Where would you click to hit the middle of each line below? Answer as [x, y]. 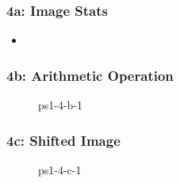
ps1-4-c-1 [60, 169]
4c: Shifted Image [63, 140]
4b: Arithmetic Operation [90, 75]
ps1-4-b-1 [61, 105]
